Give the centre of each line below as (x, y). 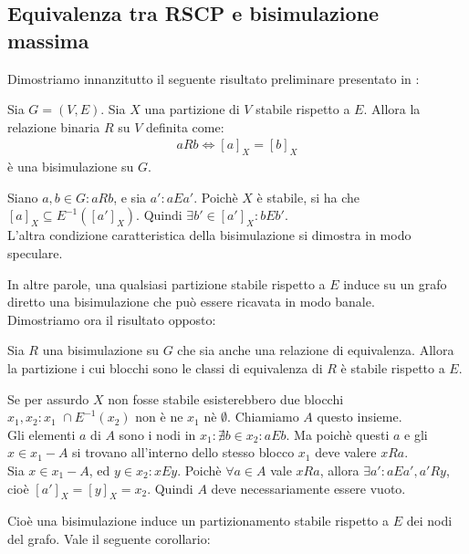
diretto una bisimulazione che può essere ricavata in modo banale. (191, 302)
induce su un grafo (395, 283)
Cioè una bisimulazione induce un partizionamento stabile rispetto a (198, 521)
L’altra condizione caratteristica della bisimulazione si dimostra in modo (209, 235)
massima (48, 40)
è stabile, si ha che (308, 197)
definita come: (185, 126)
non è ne (159, 417)
